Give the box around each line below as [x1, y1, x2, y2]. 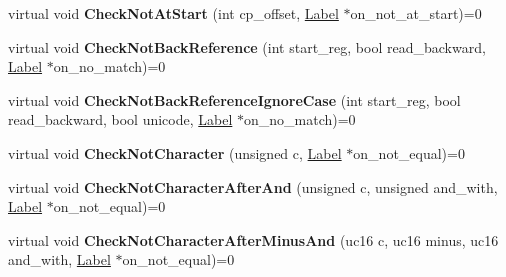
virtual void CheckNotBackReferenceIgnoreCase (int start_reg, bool [8, 89, 461, 110]
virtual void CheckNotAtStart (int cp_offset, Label [8, 3, 339, 23]
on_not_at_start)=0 [350, 3, 482, 23]
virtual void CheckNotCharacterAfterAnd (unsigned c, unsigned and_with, [8, 176, 498, 197]
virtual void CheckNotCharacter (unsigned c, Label [8, 142, 342, 163]
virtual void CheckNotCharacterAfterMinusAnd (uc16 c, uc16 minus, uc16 [8, 229, 499, 250]
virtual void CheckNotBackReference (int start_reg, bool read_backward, [8, 36, 486, 57]
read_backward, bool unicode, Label [8, 109, 233, 130]
